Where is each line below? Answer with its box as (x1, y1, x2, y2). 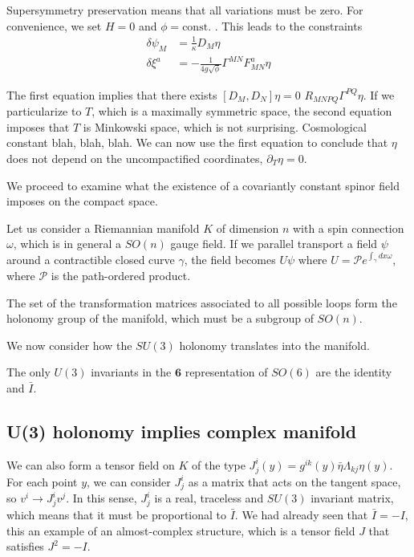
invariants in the (91, 364, 172, 380)
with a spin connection (292, 219, 404, 236)
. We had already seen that (234, 506, 368, 522)
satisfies (6, 538, 44, 555)
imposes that (6, 118, 70, 135)
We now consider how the (6, 336, 132, 353)
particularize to (6, 103, 82, 120)
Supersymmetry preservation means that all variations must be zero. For (6, 2, 363, 18)
